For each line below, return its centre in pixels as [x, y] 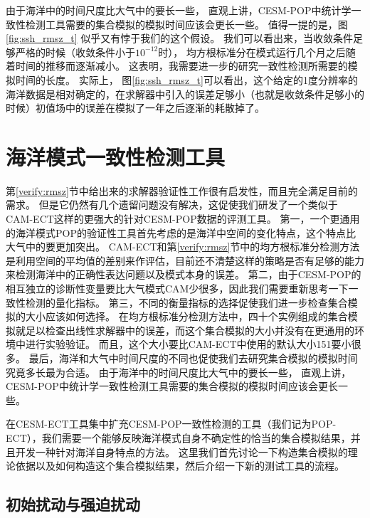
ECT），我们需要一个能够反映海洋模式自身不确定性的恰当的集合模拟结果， [178, 437]
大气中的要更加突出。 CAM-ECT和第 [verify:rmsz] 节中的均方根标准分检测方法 [183, 247]
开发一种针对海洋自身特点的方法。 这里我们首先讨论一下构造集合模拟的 [181, 451]
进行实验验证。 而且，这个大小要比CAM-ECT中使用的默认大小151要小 [188, 344]
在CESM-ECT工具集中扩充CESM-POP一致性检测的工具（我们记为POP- [171, 424]
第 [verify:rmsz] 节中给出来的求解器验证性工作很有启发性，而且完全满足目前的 [182, 190]
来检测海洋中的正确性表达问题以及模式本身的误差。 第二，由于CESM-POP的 [184, 274]
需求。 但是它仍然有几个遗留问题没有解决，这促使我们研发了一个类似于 [172, 205]
